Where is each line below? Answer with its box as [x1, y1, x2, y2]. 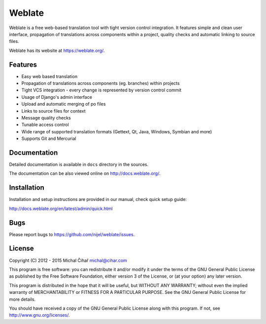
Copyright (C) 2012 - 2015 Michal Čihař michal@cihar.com [9, 257, 128, 263]
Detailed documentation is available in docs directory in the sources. [9, 162, 149, 167]
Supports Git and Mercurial [21, 136, 76, 142]
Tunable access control [21, 121, 69, 128]
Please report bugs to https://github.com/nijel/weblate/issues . [9, 231, 135, 237]
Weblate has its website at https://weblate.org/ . [9, 47, 105, 53]
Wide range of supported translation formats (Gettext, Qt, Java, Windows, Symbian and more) [21, 128, 212, 134]
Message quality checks [21, 115, 71, 121]
